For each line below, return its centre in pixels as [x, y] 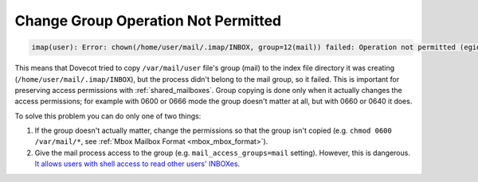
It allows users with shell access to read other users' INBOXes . [137, 164]
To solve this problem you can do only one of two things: [108, 116]
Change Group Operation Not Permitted [148, 21]
